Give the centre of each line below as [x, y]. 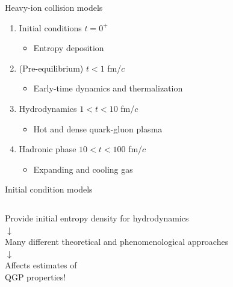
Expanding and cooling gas [83, 169]
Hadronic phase [48, 149]
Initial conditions [50, 27]
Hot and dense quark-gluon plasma [98, 128]
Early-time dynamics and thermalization [108, 88]
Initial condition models [49, 189]
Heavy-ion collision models [54, 7]
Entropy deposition [69, 48]
